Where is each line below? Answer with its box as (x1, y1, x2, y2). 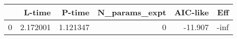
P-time (62, 6, 89, 18)
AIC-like (174, 6, 209, 18)
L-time (24, 6, 51, 18)
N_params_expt (97, 6, 166, 18)
